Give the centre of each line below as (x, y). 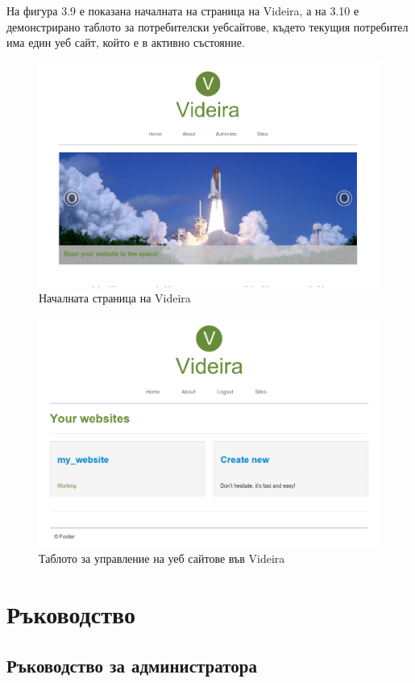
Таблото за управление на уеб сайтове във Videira (162, 558)
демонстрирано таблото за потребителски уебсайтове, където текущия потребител (207, 26)
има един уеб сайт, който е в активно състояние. (126, 42)
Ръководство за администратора (132, 665)
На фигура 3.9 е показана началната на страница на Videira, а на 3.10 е (183, 10)
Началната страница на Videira (115, 298)
